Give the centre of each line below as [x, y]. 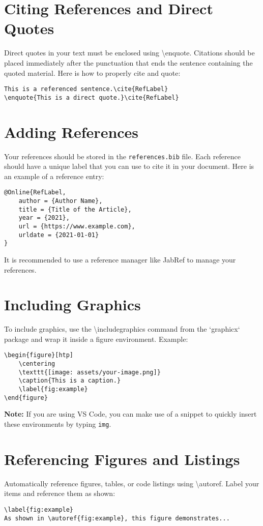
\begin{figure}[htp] [39, 355]
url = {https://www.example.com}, [77, 226]
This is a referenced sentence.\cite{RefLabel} [86, 89]
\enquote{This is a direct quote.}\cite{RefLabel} [92, 97]
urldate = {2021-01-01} [59, 235]
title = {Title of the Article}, [75, 209]
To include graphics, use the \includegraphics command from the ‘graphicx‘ [122, 329]
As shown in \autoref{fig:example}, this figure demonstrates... [117, 518]
